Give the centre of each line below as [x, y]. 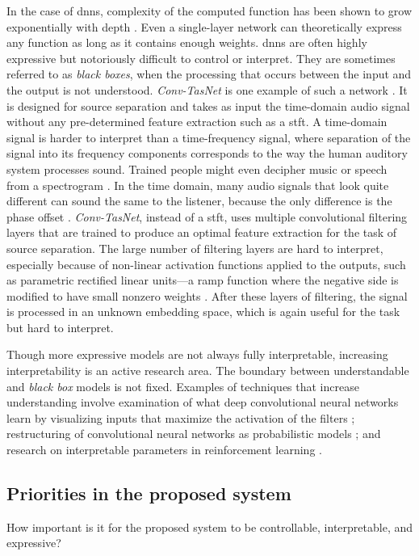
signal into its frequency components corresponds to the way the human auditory [207, 153]
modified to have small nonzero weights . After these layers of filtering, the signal [207, 295]
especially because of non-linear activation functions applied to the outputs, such [206, 264]
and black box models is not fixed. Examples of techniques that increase [183, 386]
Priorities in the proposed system [149, 493]
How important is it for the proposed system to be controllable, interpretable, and [210, 527]
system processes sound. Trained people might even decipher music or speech [197, 168]
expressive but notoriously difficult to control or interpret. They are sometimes [201, 58]
